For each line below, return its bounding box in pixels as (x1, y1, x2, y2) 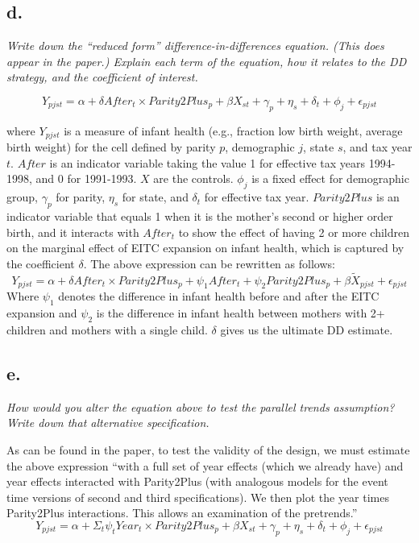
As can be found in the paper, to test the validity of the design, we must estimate (6, 441, 410, 458)
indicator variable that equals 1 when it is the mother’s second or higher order (6, 208, 393, 225)
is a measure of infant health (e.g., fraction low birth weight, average (64, 122, 403, 139)
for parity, (56, 189, 106, 205)
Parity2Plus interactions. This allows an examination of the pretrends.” (6, 504, 358, 521)
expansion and (6, 305, 77, 321)
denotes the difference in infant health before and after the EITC (58, 288, 380, 305)
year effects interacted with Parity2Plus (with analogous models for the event (6, 473, 388, 490)
